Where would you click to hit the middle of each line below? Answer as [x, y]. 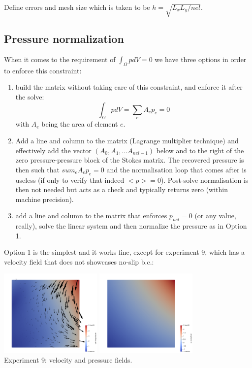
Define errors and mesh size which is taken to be [77, 7]
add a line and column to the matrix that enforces [91, 216]
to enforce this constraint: [43, 70]
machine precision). [45, 199]
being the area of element [80, 124]
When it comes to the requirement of [60, 59]
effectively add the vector [53, 150]
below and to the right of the [200, 150]
